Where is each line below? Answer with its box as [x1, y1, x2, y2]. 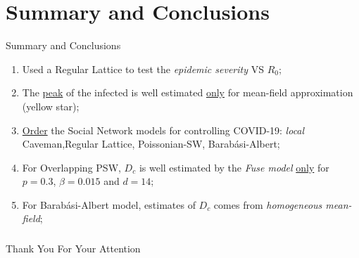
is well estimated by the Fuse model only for [139, 160, 329, 174]
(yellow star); [22, 98, 80, 113]
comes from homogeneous [213, 197, 322, 212]
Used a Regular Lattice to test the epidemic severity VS [22, 61, 264, 76]
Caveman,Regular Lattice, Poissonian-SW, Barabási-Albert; [22, 136, 280, 151]
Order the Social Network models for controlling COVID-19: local [22, 122, 305, 137]
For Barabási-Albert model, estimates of [22, 197, 196, 212]
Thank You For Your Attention [6, 240, 141, 255]
